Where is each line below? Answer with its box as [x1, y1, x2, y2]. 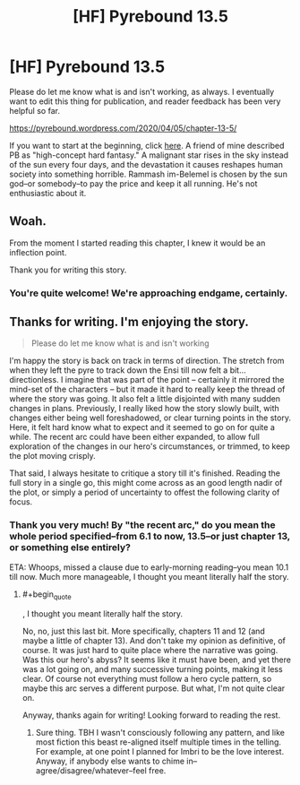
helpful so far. [9, 105, 61, 116]
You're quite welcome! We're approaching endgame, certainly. [9, 287, 288, 299]
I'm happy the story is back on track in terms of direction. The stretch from [9, 356, 285, 367]
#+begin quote [21, 589, 72, 601]
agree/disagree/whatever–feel [35, 764, 148, 776]
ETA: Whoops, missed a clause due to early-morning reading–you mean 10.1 [9, 562, 289, 573]
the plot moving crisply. [9, 451, 96, 462]
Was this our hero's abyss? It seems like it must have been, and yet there [21, 654, 291, 665]
